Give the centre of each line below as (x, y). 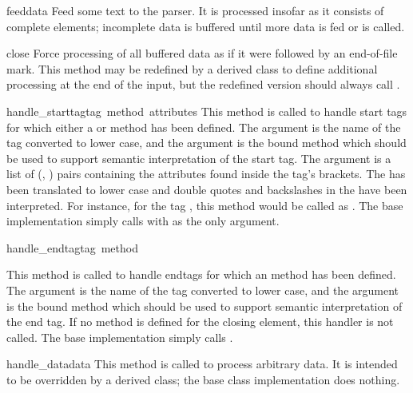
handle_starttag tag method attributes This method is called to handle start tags (207, 111)
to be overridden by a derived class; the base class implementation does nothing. (203, 379)
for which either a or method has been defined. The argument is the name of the (204, 127)
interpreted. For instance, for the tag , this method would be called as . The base (205, 205)
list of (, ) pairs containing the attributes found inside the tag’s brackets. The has (206, 174)
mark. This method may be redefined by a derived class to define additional (192, 68)
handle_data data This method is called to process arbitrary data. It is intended (202, 364)
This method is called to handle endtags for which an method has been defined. (201, 274)
